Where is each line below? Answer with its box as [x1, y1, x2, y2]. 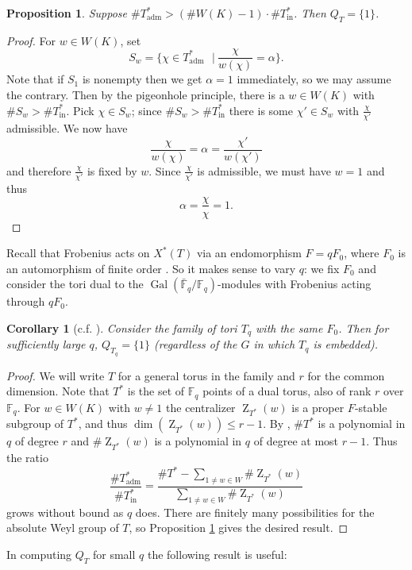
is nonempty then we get [82, 71, 202, 87]
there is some [229, 102, 293, 118]
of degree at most [253, 433, 338, 449]
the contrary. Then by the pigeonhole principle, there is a [6, 87, 285, 103]
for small [92, 546, 136, 563]
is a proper [291, 399, 345, 415]
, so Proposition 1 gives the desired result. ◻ [129, 519, 348, 536]
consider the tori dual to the [6, 275, 144, 292]
